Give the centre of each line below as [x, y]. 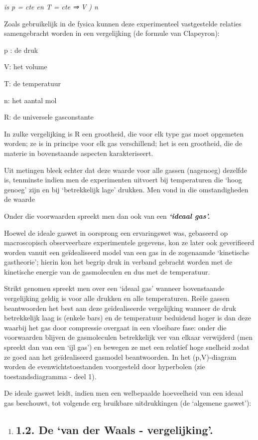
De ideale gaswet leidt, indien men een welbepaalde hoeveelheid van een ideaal [124, 393]
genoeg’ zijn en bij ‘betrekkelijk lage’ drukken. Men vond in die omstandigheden [126, 189]
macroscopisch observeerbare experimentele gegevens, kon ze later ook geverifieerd [129, 242]
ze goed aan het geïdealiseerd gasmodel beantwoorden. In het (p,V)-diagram [120, 357]
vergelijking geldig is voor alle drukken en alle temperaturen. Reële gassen [117, 298]
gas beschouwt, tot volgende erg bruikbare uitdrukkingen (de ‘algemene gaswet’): [128, 403]
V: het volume [26, 67]
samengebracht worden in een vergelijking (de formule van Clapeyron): [112, 33]
